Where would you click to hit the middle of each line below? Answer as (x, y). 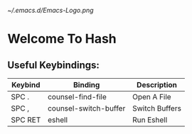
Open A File (152, 97)
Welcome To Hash (62, 39)
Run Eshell (150, 120)
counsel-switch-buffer (86, 108)
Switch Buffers (157, 108)
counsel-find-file (77, 97)
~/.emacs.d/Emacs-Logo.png (50, 10)
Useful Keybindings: (53, 65)
